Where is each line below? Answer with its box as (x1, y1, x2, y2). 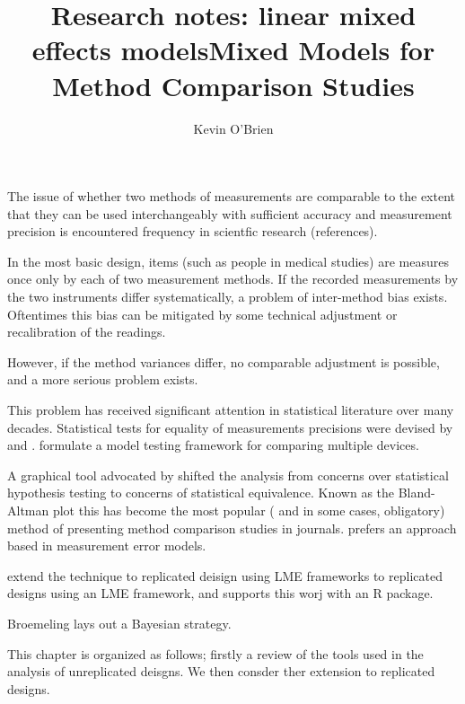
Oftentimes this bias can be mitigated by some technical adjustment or (7, 304, 398, 323)
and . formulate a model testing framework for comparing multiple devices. (7, 436, 419, 454)
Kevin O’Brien (193, 119, 274, 137)
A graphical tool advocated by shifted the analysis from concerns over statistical (7, 465, 449, 484)
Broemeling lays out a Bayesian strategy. (7, 613, 232, 632)
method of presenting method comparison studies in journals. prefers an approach (7, 518, 457, 537)
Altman (7, 501, 49, 519)
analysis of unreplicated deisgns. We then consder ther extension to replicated (7, 662, 435, 681)
